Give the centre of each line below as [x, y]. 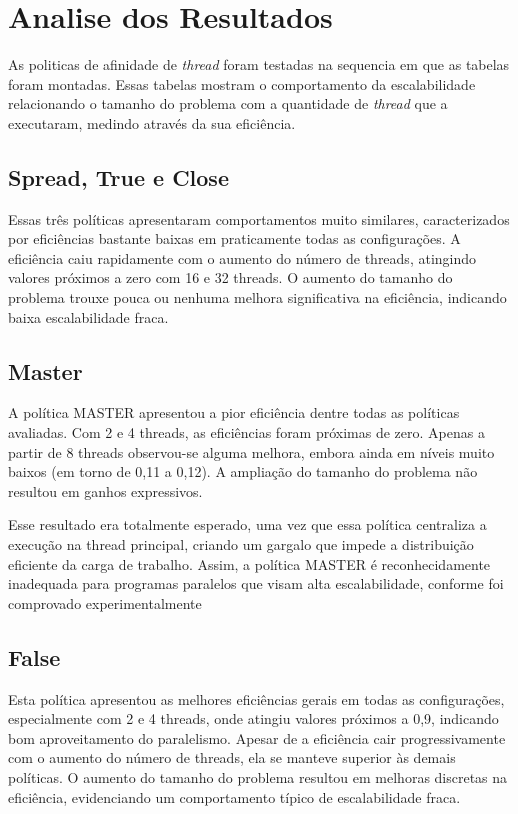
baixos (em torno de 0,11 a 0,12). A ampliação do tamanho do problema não [243, 471]
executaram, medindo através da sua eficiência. [152, 122]
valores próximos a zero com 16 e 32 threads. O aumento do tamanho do [230, 277]
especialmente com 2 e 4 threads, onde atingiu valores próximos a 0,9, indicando [253, 718]
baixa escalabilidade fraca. [88, 316]
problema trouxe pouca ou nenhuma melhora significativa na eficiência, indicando [257, 297]
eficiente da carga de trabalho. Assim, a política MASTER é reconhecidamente [249, 563]
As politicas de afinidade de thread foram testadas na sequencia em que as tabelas [259, 64]
